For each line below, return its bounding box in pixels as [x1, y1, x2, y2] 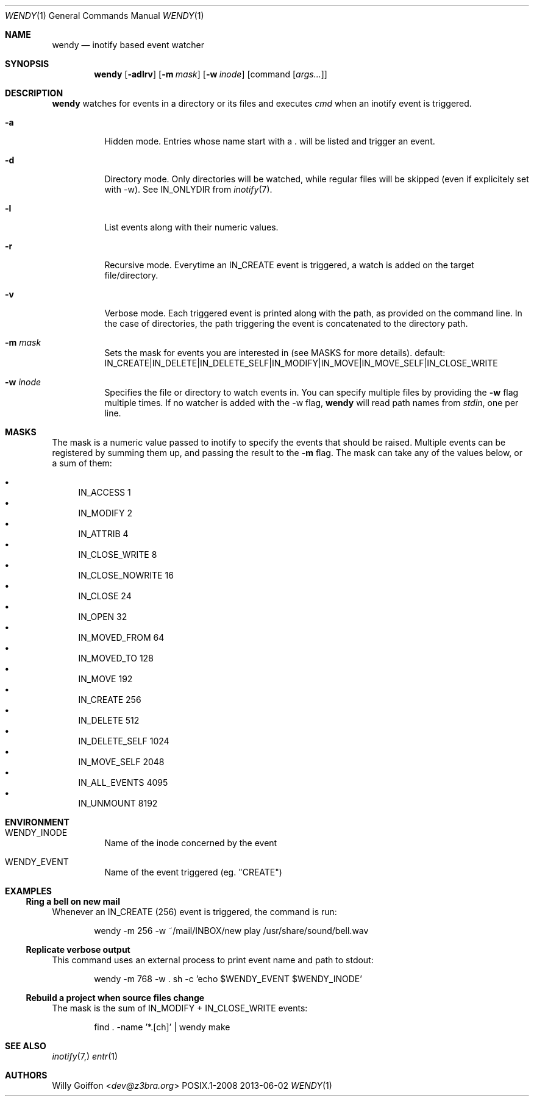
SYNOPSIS [5, 59, 49, 69]
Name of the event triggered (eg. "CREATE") [104, 867, 282, 877]
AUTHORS [5, 1070, 48, 1080]
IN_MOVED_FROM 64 [78, 632, 165, 643]
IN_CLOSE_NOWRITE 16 [78, 570, 174, 580]
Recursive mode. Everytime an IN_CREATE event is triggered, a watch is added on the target [104, 260, 474, 270]
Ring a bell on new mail [26, 896, 120, 907]
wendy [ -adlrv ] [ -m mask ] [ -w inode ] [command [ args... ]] [94, 69, 327, 79]
